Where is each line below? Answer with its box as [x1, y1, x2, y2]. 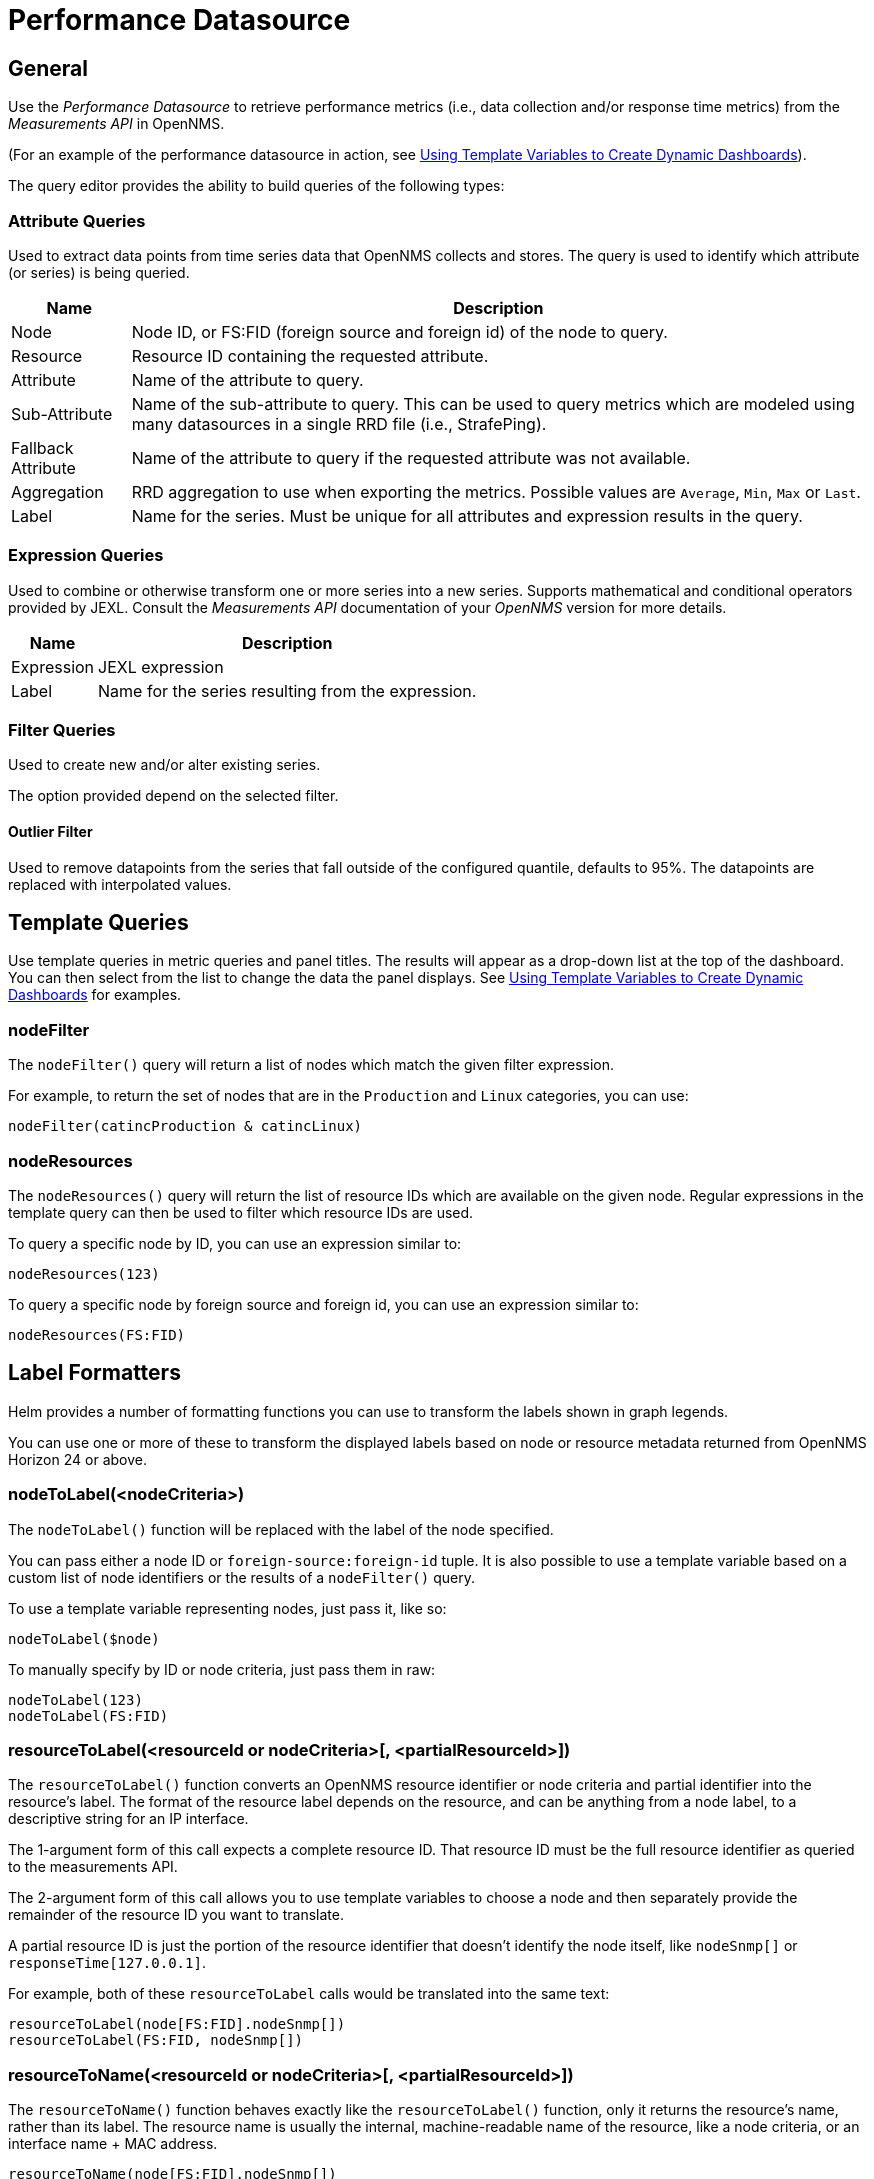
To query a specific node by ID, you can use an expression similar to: [8, 1234, 462, 1252]
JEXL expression [98, 656, 224, 677]
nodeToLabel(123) [8, 1691, 143, 1708]
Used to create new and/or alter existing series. [8, 756, 321, 774]
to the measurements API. [8, 1858, 178, 1876]
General [8, 55, 89, 81]
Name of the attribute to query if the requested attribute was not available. [131, 447, 691, 468]
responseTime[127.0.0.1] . [8, 1954, 206, 1972]
